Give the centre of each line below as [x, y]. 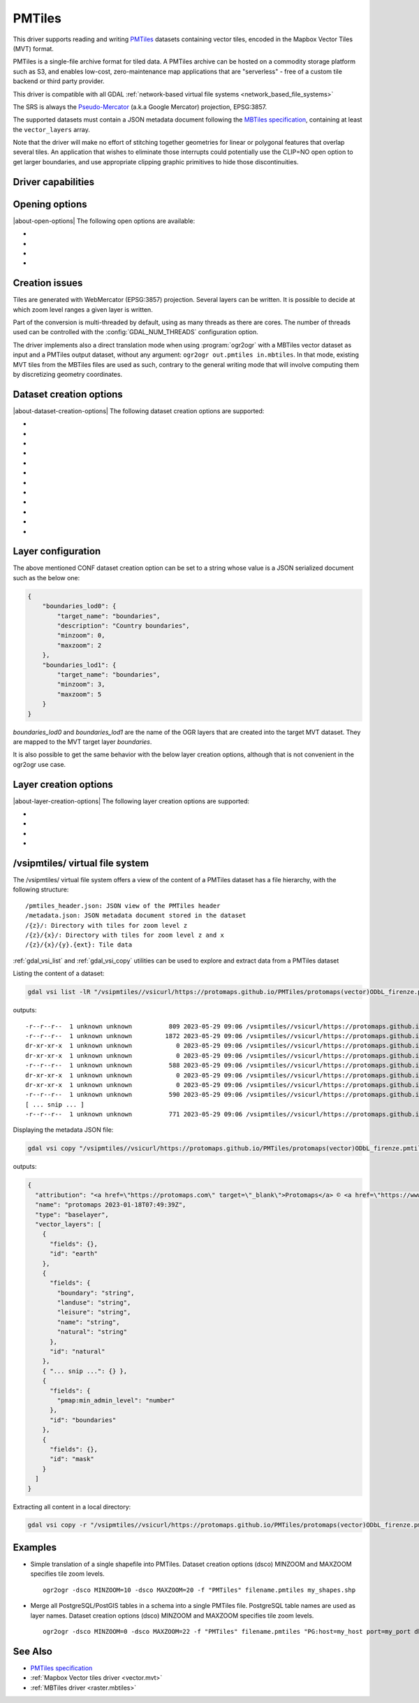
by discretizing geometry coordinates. [67, 374]
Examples [35, 1547]
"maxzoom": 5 [79, 694]
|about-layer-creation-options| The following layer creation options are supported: [131, 801]
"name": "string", [88, 1322]
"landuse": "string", [94, 1303]
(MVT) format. [33, 48]
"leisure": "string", [94, 1312]
